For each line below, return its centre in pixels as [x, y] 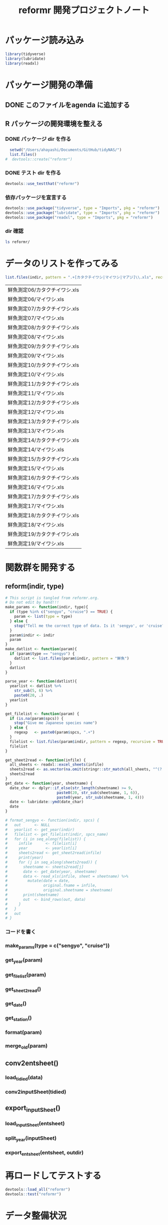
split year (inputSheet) [31, 1138]
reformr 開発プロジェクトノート [84, 10]
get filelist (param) [26, 975]
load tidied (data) [24, 1078]
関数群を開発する [40, 567]
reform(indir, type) [34, 586]
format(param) [23, 1033]
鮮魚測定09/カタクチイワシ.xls [43, 346]
